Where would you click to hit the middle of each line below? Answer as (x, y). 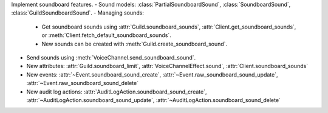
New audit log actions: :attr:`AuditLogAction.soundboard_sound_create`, (117, 92)
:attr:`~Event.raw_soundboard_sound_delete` (83, 83)
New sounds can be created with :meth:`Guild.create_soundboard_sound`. (135, 44)
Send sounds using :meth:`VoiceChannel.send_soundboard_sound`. (111, 57)
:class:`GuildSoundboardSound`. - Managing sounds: (77, 13)
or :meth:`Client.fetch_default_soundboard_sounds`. (106, 35)
